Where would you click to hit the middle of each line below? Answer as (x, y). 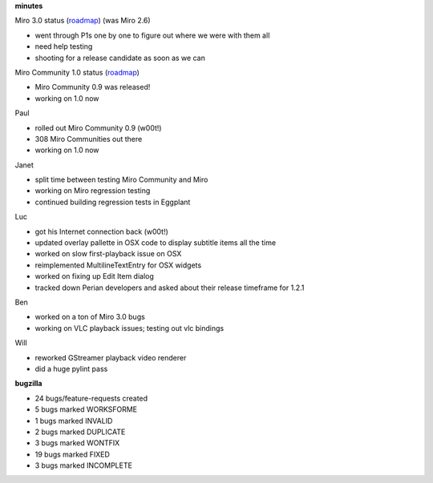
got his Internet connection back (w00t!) (101, 231)
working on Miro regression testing (93, 191)
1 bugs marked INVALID (74, 421)
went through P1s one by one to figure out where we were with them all (152, 35)
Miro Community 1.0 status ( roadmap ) (77, 72)
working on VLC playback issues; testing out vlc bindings (129, 328)
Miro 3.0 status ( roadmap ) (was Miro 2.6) (83, 21)
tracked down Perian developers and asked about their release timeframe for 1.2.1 (170, 288)
